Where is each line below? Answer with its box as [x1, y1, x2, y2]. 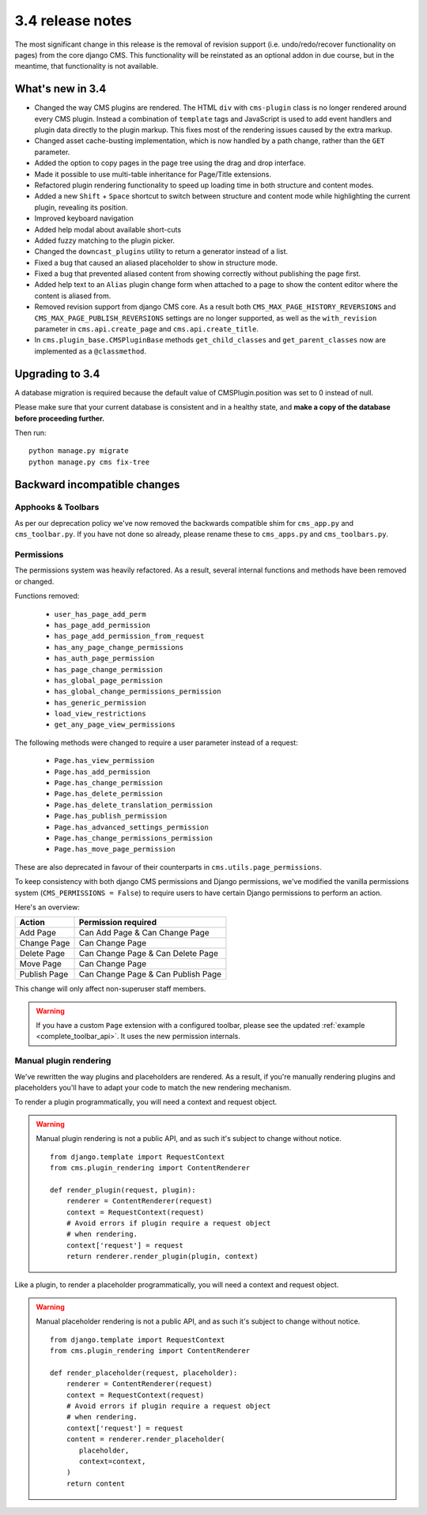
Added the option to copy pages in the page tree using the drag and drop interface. [34, 158, 306, 168]
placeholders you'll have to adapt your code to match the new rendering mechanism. [14, 1083, 292, 1093]
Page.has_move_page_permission [54, 844, 176, 854]
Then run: [14, 428, 47, 437]
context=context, [79, 1456, 146, 1466]
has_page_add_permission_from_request [54, 632, 205, 640]
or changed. [14, 576, 55, 586]
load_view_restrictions [54, 709, 146, 719]
